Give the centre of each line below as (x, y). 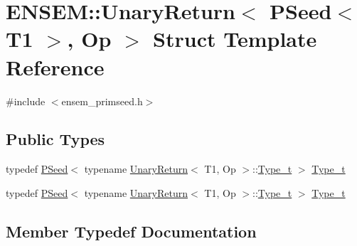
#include (26, 101)
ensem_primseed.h (102, 101)
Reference (55, 66)
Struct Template (235, 39)
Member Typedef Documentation (131, 231)
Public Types (55, 139)
